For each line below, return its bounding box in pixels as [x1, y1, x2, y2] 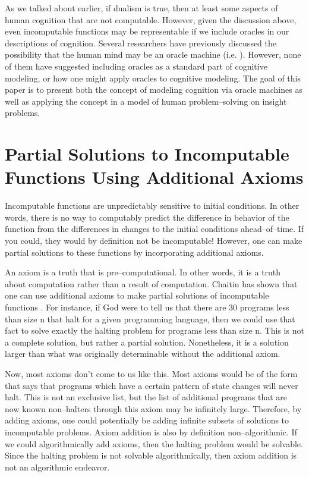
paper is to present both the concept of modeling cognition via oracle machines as [5, 83, 302, 96]
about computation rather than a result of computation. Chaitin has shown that [5, 277, 298, 290]
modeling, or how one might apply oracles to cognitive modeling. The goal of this [5, 71, 301, 84]
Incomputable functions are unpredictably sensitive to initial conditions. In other [5, 199, 299, 212]
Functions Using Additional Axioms [5, 165, 304, 189]
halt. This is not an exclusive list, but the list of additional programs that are [5, 391, 288, 403]
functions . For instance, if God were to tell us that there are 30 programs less [5, 301, 289, 313]
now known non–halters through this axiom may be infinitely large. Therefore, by [5, 402, 302, 415]
